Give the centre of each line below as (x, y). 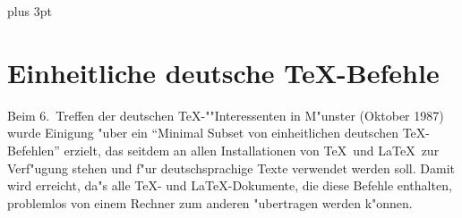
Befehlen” (34, 150)
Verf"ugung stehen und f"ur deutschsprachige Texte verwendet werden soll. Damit (231, 168)
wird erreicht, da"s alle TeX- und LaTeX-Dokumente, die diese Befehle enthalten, (230, 185)
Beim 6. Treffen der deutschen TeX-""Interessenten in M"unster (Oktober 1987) (226, 115)
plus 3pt (30, 11)
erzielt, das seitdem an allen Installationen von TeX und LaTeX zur (252, 150)
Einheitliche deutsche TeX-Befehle (223, 72)
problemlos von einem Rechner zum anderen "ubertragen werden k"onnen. (210, 202)
